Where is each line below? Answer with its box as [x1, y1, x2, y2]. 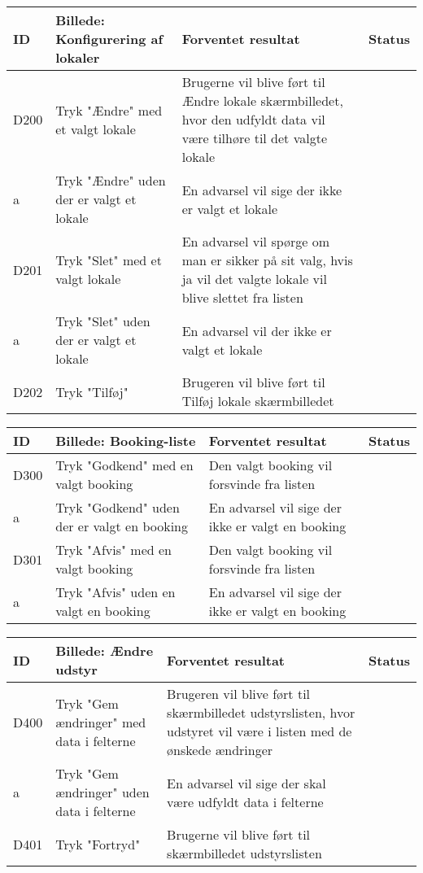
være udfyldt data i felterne [167, 792, 324, 811]
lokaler [55, 48, 100, 67]
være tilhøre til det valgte [181, 129, 327, 147]
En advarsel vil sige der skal [167, 773, 326, 792]
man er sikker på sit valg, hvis [181, 251, 353, 269]
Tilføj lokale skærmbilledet [181, 391, 334, 410]
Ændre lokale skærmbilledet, [181, 91, 343, 110]
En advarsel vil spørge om [181, 232, 330, 251]
